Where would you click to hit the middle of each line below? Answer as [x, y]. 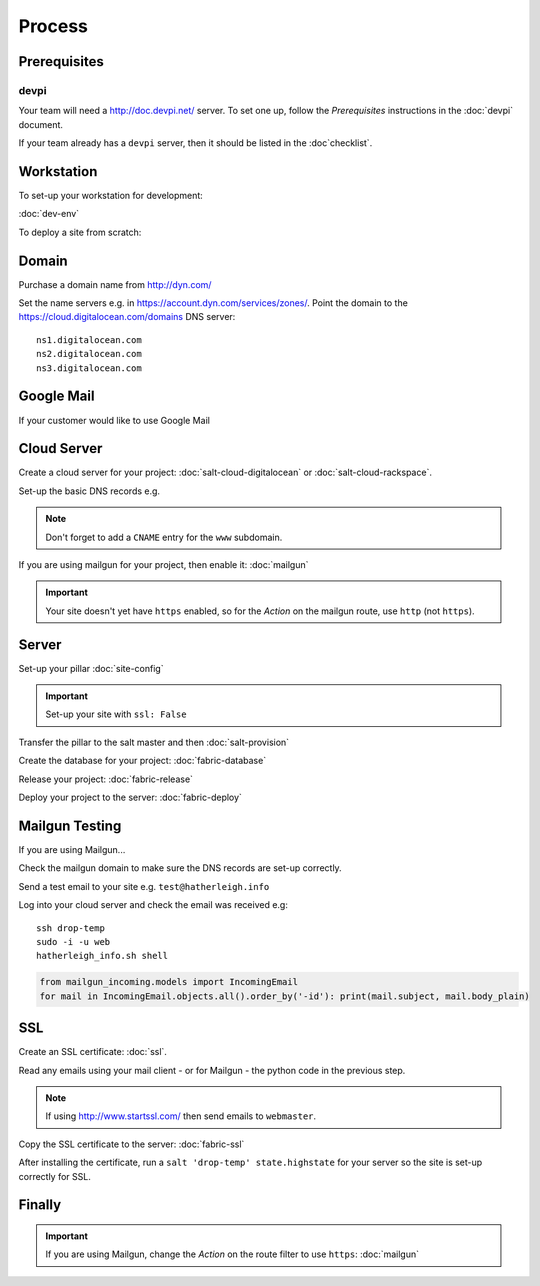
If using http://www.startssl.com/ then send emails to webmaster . [181, 1116]
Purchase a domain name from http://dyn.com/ [115, 284]
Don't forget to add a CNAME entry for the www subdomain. [164, 537]
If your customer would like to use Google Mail [114, 420]
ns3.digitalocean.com [89, 368]
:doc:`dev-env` [49, 214]
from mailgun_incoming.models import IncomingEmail [169, 982]
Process [53, 26]
